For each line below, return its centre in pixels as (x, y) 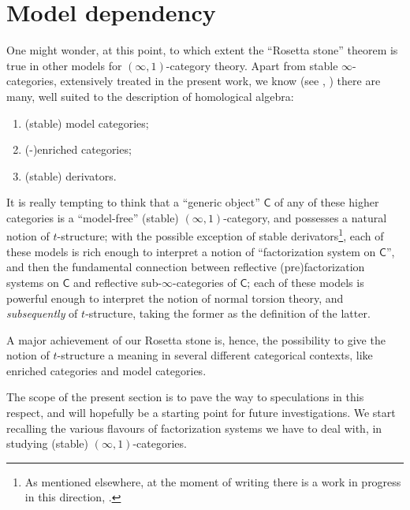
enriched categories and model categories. (106, 370)
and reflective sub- (117, 282)
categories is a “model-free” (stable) (93, 217)
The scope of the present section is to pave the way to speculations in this (185, 397)
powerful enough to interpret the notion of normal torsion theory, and (175, 298)
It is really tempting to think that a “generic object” (133, 202)
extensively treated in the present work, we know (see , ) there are (220, 81)
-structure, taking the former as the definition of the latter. (228, 313)
